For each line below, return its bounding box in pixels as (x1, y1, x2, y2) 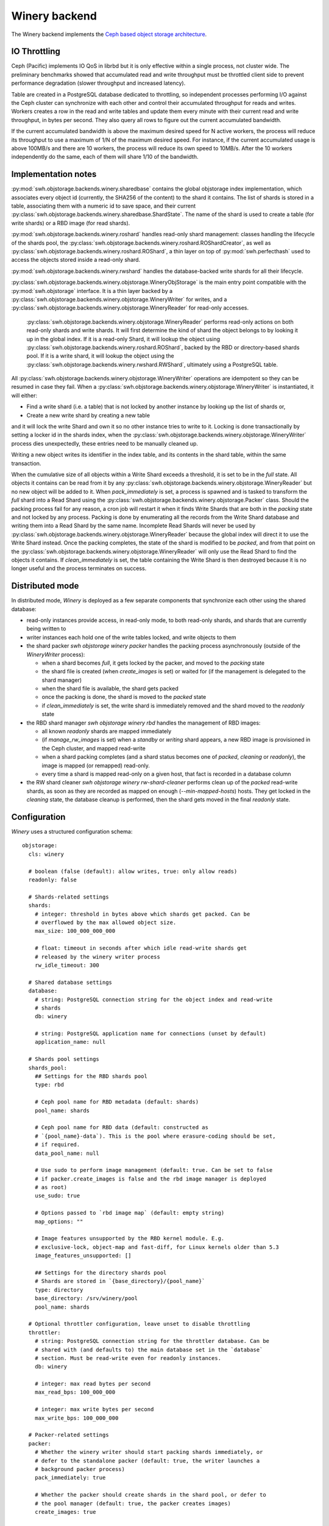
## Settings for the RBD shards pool (34, 1073, 147, 1080)
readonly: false (28, 877, 77, 883)
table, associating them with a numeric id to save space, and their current (11, 202, 196, 210)
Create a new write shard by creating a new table (26, 411, 150, 419)
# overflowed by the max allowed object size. (34, 919, 177, 926)
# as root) (34, 1184, 68, 1191)
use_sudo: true (34, 1192, 80, 1199)
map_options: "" (34, 1218, 83, 1225)
